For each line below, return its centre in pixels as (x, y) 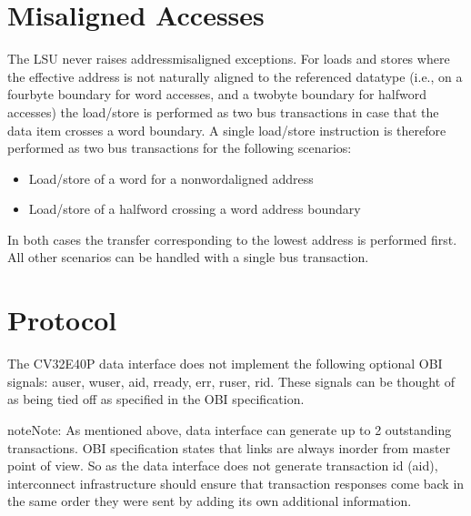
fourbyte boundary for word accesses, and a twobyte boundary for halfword (217, 94)
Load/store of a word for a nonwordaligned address (171, 178)
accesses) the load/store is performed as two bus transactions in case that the (223, 111)
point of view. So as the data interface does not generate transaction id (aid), (223, 465)
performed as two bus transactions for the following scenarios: (180, 148)
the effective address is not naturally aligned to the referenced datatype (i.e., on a (235, 76)
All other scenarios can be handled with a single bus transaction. (188, 257)
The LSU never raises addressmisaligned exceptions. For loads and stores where (229, 59)
